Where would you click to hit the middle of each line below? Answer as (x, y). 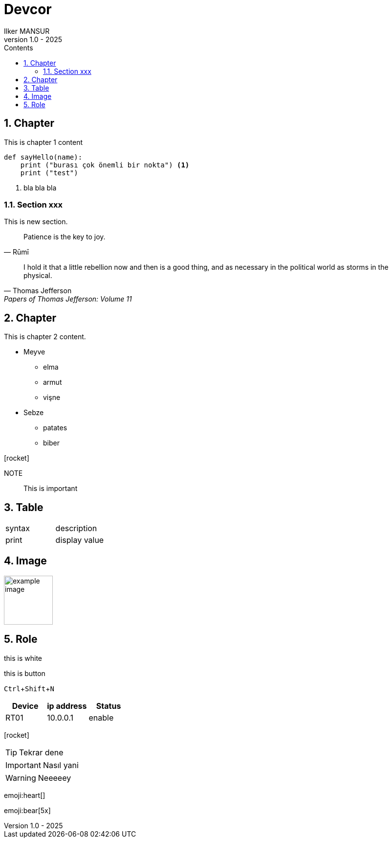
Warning (21, 778)
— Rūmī (16, 252)
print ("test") (49, 173)
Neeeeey (54, 778)
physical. (38, 276)
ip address (67, 706)
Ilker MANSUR (27, 31)
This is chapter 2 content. (45, 337)
